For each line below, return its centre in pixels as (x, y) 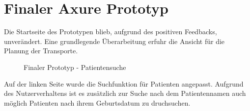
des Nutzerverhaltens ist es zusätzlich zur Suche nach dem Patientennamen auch (125, 93)
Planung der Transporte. (41, 51)
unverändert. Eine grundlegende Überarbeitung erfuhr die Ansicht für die (114, 41)
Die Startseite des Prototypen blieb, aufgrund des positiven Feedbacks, (111, 32)
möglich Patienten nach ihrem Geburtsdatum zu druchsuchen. (97, 102)
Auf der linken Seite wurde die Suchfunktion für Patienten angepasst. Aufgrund (124, 83)
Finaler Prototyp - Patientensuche (75, 67)
